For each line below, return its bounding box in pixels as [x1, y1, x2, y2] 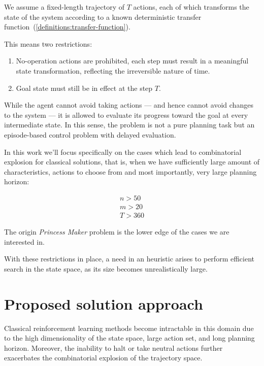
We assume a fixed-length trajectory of [4, 2, 125, 12]
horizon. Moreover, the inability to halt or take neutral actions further [4, 342, 223, 353]
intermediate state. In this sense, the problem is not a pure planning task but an [4, 119, 255, 130]
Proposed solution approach [4, 293, 203, 314]
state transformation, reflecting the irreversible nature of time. [16, 65, 210, 76]
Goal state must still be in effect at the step [16, 82, 153, 93]
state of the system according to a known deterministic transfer [4, 11, 202, 22]
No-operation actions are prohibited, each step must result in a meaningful [16, 55, 249, 66]
